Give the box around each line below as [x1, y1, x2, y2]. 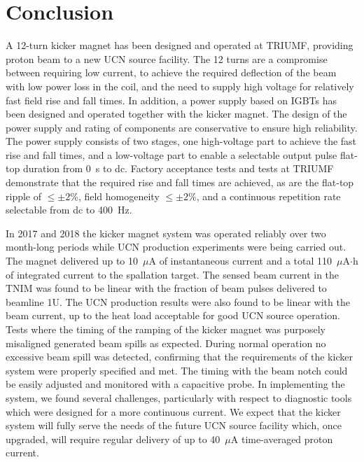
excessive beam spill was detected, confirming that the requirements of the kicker [6, 349, 353, 364]
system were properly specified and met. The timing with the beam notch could [6, 363, 348, 377]
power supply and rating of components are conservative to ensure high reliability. [6, 120, 358, 134]
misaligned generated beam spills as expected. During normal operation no [6, 335, 326, 350]
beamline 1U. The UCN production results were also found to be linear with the [6, 294, 350, 309]
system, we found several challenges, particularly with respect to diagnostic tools [6, 390, 352, 405]
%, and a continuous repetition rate [188, 188, 341, 203]
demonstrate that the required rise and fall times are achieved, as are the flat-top [6, 175, 354, 190]
